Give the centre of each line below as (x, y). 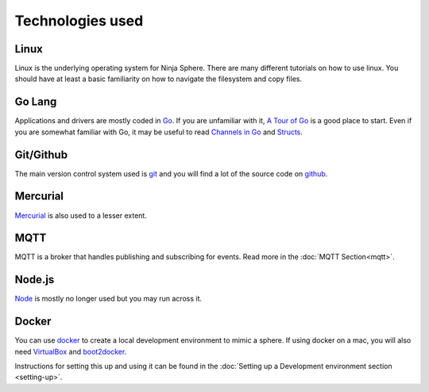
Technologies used (79, 21)
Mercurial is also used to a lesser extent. (81, 215)
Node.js (35, 279)
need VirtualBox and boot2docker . (71, 351)
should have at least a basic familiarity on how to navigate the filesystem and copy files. (158, 79)
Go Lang (36, 102)
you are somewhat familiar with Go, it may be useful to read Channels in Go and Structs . (159, 132)
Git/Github (41, 155)
